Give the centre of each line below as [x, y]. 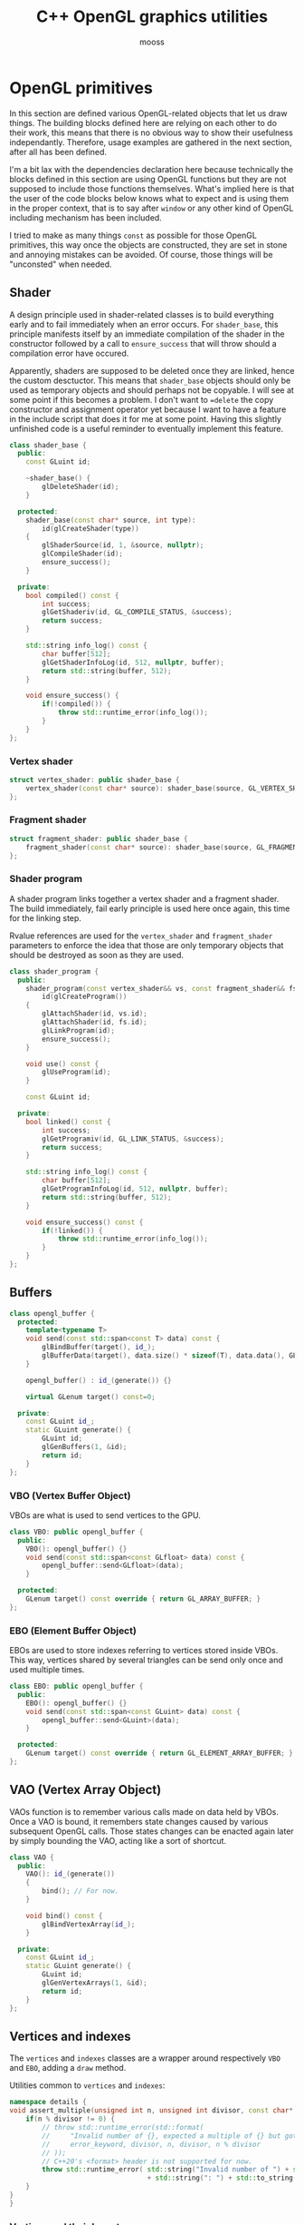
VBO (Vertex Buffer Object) [70, 1495]
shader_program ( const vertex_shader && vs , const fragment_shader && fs [161, 988]
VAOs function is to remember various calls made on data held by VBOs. [144, 1811]
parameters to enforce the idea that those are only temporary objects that [147, 945]
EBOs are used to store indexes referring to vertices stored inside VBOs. [144, 1651]
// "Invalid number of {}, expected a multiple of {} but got [170, 2136]
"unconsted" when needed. [61, 264]
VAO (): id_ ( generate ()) [71, 1874]
